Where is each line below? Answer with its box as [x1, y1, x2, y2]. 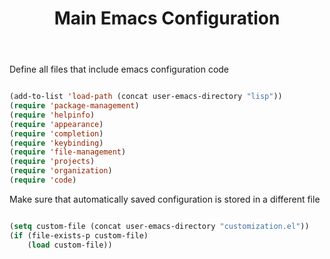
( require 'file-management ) [9, 147, 127, 157]
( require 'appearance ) [9, 119, 104, 129]
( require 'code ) [9, 175, 77, 186]
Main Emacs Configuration [53, 7, 281, 30]
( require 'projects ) [9, 157, 96, 167]
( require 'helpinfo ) [9, 110, 96, 120]
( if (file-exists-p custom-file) [9, 230, 149, 241]
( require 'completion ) [9, 128, 104, 139]
